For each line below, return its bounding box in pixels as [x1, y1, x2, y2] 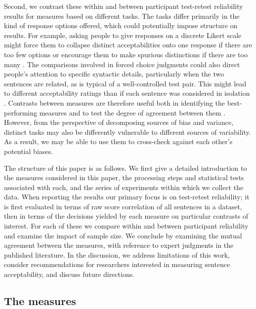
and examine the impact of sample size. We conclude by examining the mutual [4, 230, 242, 240]
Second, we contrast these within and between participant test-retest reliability [4, 1, 243, 11]
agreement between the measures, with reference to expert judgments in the [4, 240, 234, 250]
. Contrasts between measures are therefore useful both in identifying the [4, 97, 225, 108]
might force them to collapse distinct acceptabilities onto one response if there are [4, 39, 252, 50]
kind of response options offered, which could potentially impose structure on [4, 20, 238, 31]
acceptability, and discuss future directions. [4, 269, 135, 279]
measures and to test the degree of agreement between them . [39, 107, 225, 117]
